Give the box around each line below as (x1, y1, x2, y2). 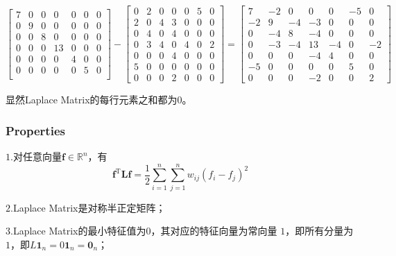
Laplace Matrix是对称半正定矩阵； (12, 200, 166, 214)
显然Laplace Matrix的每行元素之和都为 (6, 92, 178, 107)
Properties (6, 121, 65, 139)
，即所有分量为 (285, 223, 354, 238)
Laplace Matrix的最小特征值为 (12, 223, 146, 238)
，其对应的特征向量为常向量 (150, 223, 277, 238)
